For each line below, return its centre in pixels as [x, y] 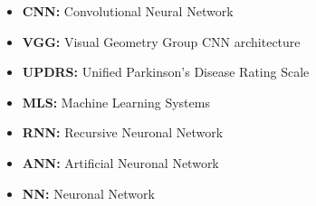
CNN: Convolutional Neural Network [128, 11]
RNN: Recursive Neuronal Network [123, 132]
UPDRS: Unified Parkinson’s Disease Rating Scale [166, 72]
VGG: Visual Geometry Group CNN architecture [161, 41]
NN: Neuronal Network [88, 193]
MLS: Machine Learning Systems [116, 102]
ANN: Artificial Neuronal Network [120, 162]
